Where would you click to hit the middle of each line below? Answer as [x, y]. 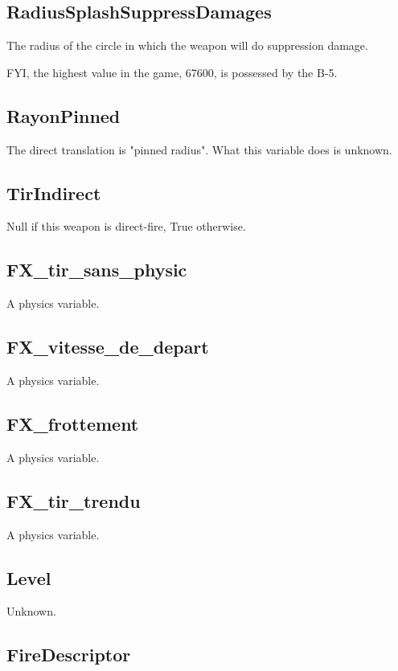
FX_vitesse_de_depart [108, 347]
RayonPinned [64, 115]
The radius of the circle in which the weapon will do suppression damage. [187, 45]
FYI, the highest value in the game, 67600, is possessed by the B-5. [172, 72]
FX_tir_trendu [74, 500]
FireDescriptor [69, 655]
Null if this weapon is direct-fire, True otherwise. [126, 226]
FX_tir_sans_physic [97, 270]
